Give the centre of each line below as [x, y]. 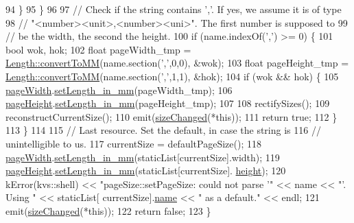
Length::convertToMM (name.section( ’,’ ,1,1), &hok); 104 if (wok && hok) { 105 [172, 76]
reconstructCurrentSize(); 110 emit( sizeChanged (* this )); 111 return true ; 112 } [172, 116]
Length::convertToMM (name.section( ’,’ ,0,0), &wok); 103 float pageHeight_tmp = [177, 63]
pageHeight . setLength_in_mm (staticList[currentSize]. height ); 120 [146, 171]
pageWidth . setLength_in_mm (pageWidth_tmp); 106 [119, 90]
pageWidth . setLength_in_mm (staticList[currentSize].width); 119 [143, 157]
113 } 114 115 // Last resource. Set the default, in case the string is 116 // [163, 130]
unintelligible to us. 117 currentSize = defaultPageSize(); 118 [133, 143]
